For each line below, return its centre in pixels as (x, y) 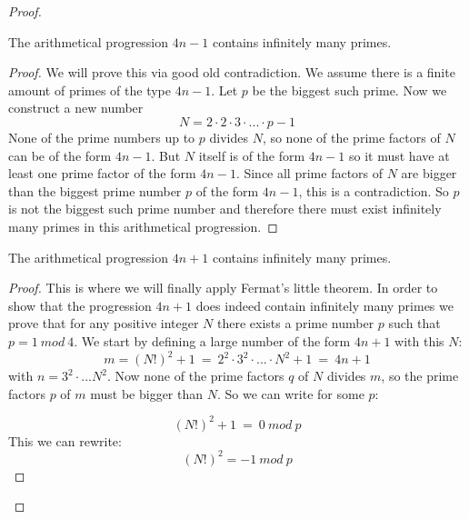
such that (414, 323)
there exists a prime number (296, 323)
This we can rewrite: (65, 440)
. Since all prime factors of (309, 173)
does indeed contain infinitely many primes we (324, 305)
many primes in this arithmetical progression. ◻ (143, 226)
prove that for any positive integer (104, 323)
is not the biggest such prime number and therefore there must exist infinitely (225, 209)
